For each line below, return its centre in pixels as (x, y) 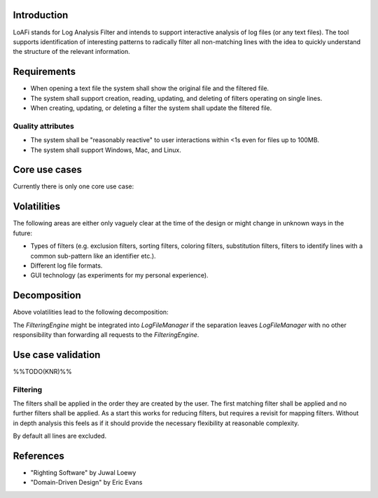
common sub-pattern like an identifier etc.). (93, 256)
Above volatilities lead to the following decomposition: (91, 312)
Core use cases (48, 170)
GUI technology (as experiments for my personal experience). (120, 275)
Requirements (44, 72)
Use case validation (57, 355)
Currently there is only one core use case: (73, 186)
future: (23, 233)
